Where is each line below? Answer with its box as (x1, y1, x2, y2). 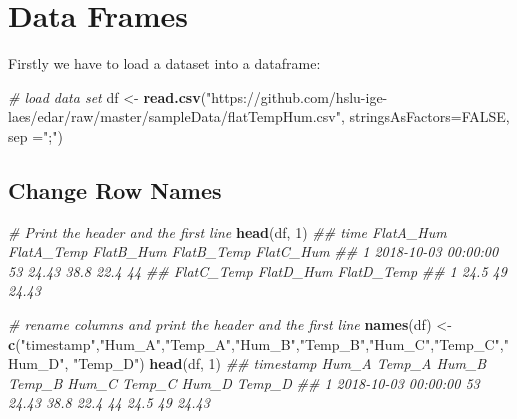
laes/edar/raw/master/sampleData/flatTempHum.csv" (8, 106, 341, 127)
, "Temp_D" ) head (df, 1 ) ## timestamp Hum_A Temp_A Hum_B (64, 353, 487, 374)
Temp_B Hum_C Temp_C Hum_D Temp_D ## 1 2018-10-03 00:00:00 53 (8, 372, 480, 393)
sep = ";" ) (8, 125, 63, 146)
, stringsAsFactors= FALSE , (340, 106, 510, 127)
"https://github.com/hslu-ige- (206, 86, 388, 107)
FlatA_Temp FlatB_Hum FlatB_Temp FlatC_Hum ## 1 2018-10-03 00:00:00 (8, 241, 499, 262)
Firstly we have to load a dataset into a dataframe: (8, 53, 321, 74)
